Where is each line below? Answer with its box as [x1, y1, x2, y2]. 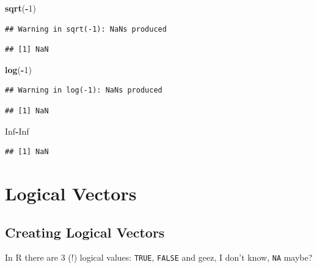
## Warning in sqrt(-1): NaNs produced [5, 24, 167, 33]
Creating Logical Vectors [5, 222, 165, 241]
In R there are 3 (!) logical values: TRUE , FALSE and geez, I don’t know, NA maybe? [5, 251, 313, 264]
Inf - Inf [5, 124, 29, 137]
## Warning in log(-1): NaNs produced [5, 86, 162, 95]
